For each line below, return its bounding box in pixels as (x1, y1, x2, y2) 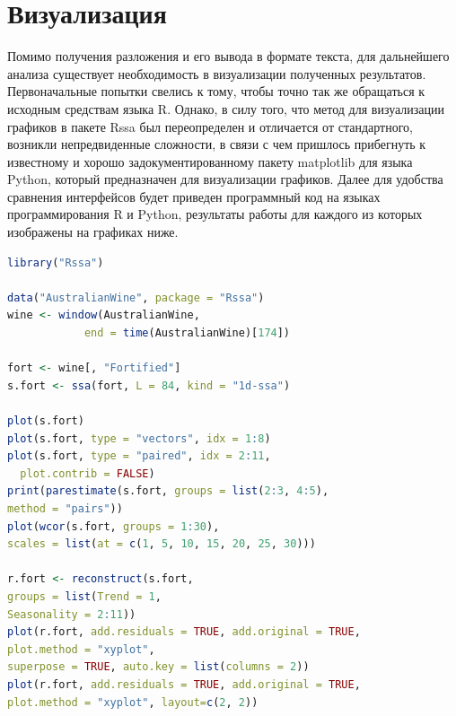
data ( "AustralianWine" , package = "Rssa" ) (7, 291, 265, 304)
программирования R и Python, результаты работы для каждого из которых (7, 205, 423, 223)
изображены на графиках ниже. (7, 223, 179, 241)
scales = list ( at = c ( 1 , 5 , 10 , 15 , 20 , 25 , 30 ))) (7, 537, 316, 551)
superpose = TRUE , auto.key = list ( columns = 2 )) (7, 660, 310, 674)
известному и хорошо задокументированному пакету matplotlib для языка (7, 152, 413, 170)
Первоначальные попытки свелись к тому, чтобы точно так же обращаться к (7, 82, 425, 100)
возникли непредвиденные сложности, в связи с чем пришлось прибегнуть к (7, 135, 426, 153)
